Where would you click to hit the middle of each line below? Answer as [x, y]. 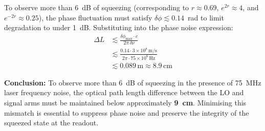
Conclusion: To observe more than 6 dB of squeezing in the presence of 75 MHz [133, 82]
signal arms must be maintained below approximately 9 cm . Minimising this [125, 102]
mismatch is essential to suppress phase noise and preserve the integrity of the [127, 112]
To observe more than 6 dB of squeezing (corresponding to [97, 7]
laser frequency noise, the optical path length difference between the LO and [124, 92]
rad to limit [206, 17]
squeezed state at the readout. [51, 123]
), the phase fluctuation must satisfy [95, 17]
